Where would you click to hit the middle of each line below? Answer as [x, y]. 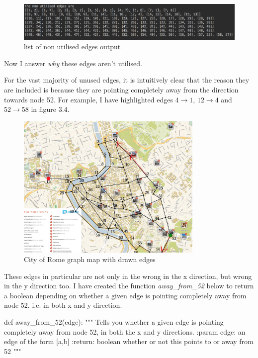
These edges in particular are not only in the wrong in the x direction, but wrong [128, 276]
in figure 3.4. [50, 109]
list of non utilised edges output [72, 46]
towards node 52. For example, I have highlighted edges [88, 99]
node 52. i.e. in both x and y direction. [63, 305]
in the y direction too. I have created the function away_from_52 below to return [129, 286]
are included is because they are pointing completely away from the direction [121, 90]
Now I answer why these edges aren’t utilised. [73, 63]
